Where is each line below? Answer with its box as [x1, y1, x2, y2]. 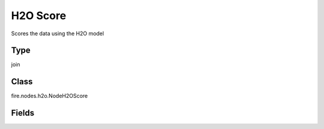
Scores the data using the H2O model [11, 30, 104, 37]
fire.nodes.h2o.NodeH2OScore [11, 93, 88, 100]
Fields [11, 108, 35, 118]
